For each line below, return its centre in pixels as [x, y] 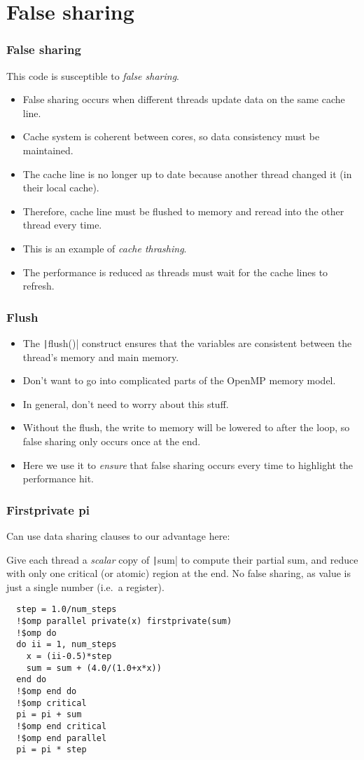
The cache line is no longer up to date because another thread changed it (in [187, 174]
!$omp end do [47, 691]
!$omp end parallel [62, 738]
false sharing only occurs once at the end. [112, 441]
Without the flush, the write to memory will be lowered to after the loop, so [186, 427]
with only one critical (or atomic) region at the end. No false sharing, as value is [179, 573]
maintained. [48, 150]
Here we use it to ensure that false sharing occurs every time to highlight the [188, 464]
